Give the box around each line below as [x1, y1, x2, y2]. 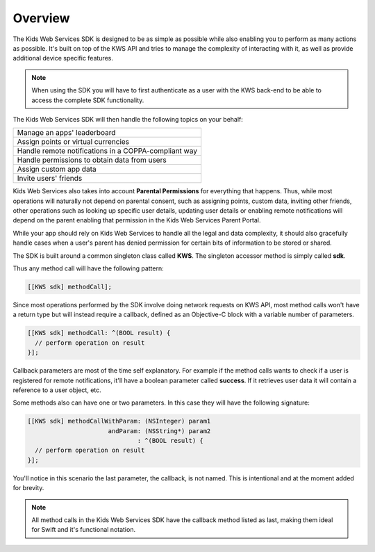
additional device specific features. [12, 54, 114, 63]
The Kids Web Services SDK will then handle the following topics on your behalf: [12, 115, 243, 123]
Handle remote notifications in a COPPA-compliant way [17, 146, 198, 156]
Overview [12, 10, 70, 26]
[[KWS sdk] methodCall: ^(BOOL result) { [27, 329, 171, 337]
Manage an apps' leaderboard [17, 128, 116, 138]
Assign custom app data [17, 164, 97, 174]
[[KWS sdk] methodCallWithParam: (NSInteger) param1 [27, 417, 211, 425]
